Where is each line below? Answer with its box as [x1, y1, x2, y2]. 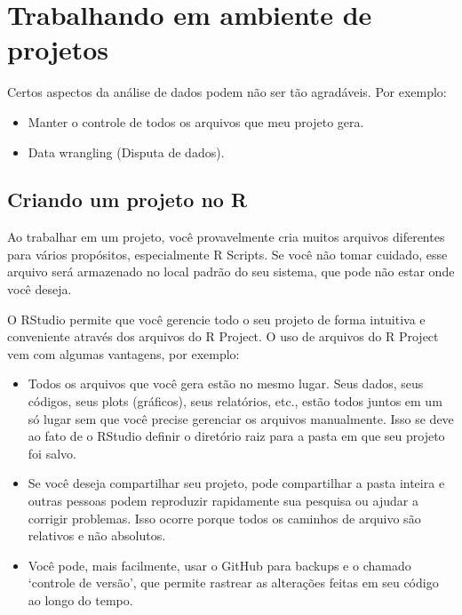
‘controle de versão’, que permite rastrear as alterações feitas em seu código [28, 573, 439, 592]
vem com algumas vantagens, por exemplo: [7, 344, 240, 363]
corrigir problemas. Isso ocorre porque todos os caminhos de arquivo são [28, 508, 421, 527]
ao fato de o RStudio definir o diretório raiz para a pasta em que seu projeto [28, 427, 445, 445]
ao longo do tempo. [28, 590, 133, 609]
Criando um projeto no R [7, 186, 248, 213]
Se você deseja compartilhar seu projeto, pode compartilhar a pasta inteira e [28, 474, 445, 492]
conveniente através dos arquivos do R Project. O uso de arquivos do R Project [7, 327, 439, 346]
